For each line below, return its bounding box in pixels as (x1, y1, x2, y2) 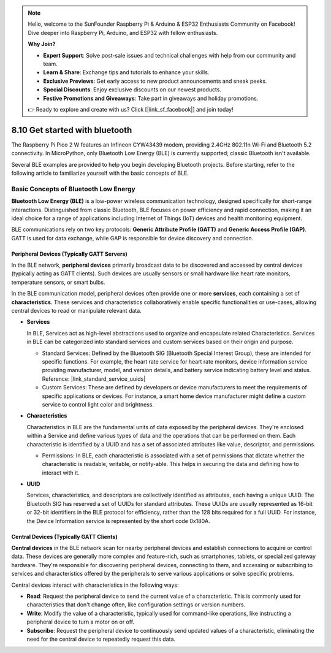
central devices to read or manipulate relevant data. (11, 307, 142, 315)
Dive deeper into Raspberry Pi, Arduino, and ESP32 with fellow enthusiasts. (28, 29, 218, 36)
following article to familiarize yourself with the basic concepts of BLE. (11, 169, 189, 177)
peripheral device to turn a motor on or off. (26, 618, 135, 625)
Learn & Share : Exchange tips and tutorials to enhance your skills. (43, 69, 210, 76)
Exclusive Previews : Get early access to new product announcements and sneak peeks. (43, 77, 267, 85)
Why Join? (28, 40, 56, 48)
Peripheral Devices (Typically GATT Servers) (11, 250, 128, 258)
